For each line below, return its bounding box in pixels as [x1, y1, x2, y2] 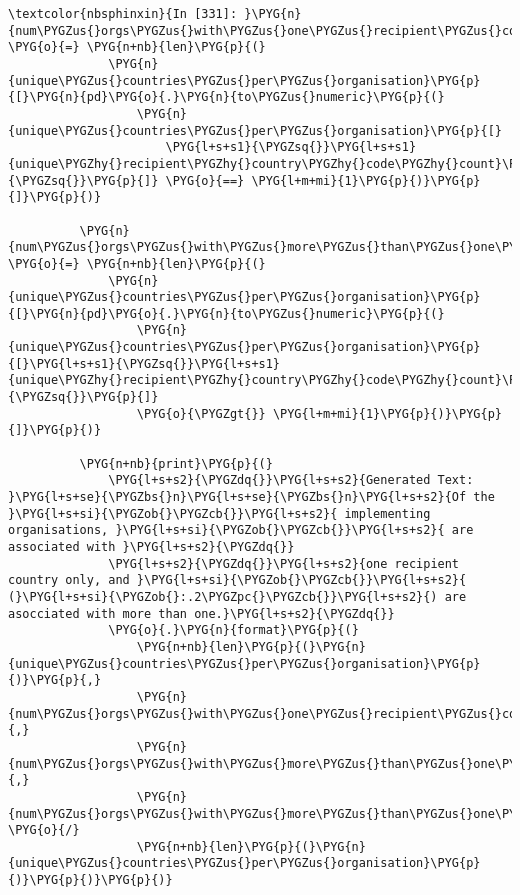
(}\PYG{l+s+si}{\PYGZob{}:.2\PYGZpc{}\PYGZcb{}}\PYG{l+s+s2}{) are [8, 589, 467, 604]
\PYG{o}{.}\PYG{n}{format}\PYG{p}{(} [108, 623, 359, 638]
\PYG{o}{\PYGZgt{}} [136, 406, 266, 421]
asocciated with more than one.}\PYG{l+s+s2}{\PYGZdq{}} [8, 606, 395, 621]
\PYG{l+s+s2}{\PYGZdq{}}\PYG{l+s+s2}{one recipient [108, 556, 460, 571]
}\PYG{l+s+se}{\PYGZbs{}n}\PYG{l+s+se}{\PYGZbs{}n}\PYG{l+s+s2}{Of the [8, 490, 495, 505]
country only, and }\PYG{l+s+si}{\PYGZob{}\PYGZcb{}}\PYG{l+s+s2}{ [8, 573, 467, 588]
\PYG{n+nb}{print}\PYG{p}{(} [79, 456, 273, 471]
